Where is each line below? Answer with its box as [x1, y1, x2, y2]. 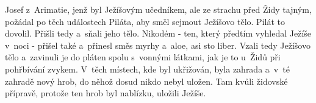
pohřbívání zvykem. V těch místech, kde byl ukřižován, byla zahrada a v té [5, 62, 290, 75]
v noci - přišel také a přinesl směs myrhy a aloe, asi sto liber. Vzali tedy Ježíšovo [5, 38, 311, 51]
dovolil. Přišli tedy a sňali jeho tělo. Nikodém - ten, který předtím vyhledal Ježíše [5, 27, 312, 40]
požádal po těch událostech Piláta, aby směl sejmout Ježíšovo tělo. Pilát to [5, 15, 285, 27]
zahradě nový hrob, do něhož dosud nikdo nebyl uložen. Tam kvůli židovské [5, 74, 288, 87]
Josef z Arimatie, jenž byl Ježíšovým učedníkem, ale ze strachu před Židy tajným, [5, 3, 312, 15]
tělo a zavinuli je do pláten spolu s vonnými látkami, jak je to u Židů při [5, 51, 281, 63]
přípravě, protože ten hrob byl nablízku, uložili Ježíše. [5, 87, 206, 99]
